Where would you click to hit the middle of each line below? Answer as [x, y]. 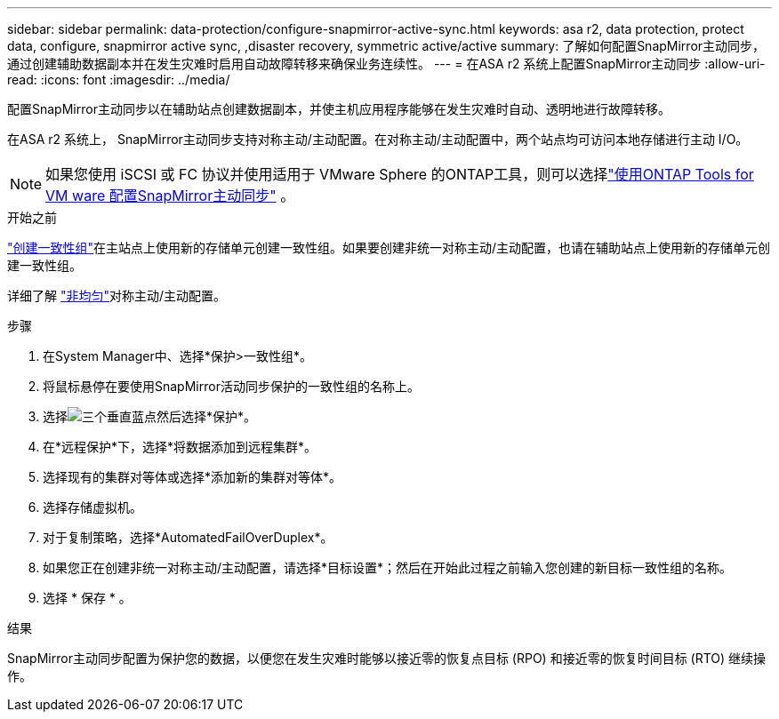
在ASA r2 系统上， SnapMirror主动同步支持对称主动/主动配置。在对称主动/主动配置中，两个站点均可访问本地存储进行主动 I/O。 [378, 139]
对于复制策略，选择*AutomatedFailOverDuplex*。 [188, 537]
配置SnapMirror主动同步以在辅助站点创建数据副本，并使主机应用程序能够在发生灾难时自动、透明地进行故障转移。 [339, 109]
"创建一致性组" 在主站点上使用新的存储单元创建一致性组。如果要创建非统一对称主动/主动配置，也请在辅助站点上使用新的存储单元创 [389, 248]
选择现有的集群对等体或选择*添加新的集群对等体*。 [193, 477]
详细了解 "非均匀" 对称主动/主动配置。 [117, 296]
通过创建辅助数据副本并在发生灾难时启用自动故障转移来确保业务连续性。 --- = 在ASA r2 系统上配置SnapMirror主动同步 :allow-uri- [386, 64]
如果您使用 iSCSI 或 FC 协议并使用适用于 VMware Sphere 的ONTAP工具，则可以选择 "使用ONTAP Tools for [400, 174]
